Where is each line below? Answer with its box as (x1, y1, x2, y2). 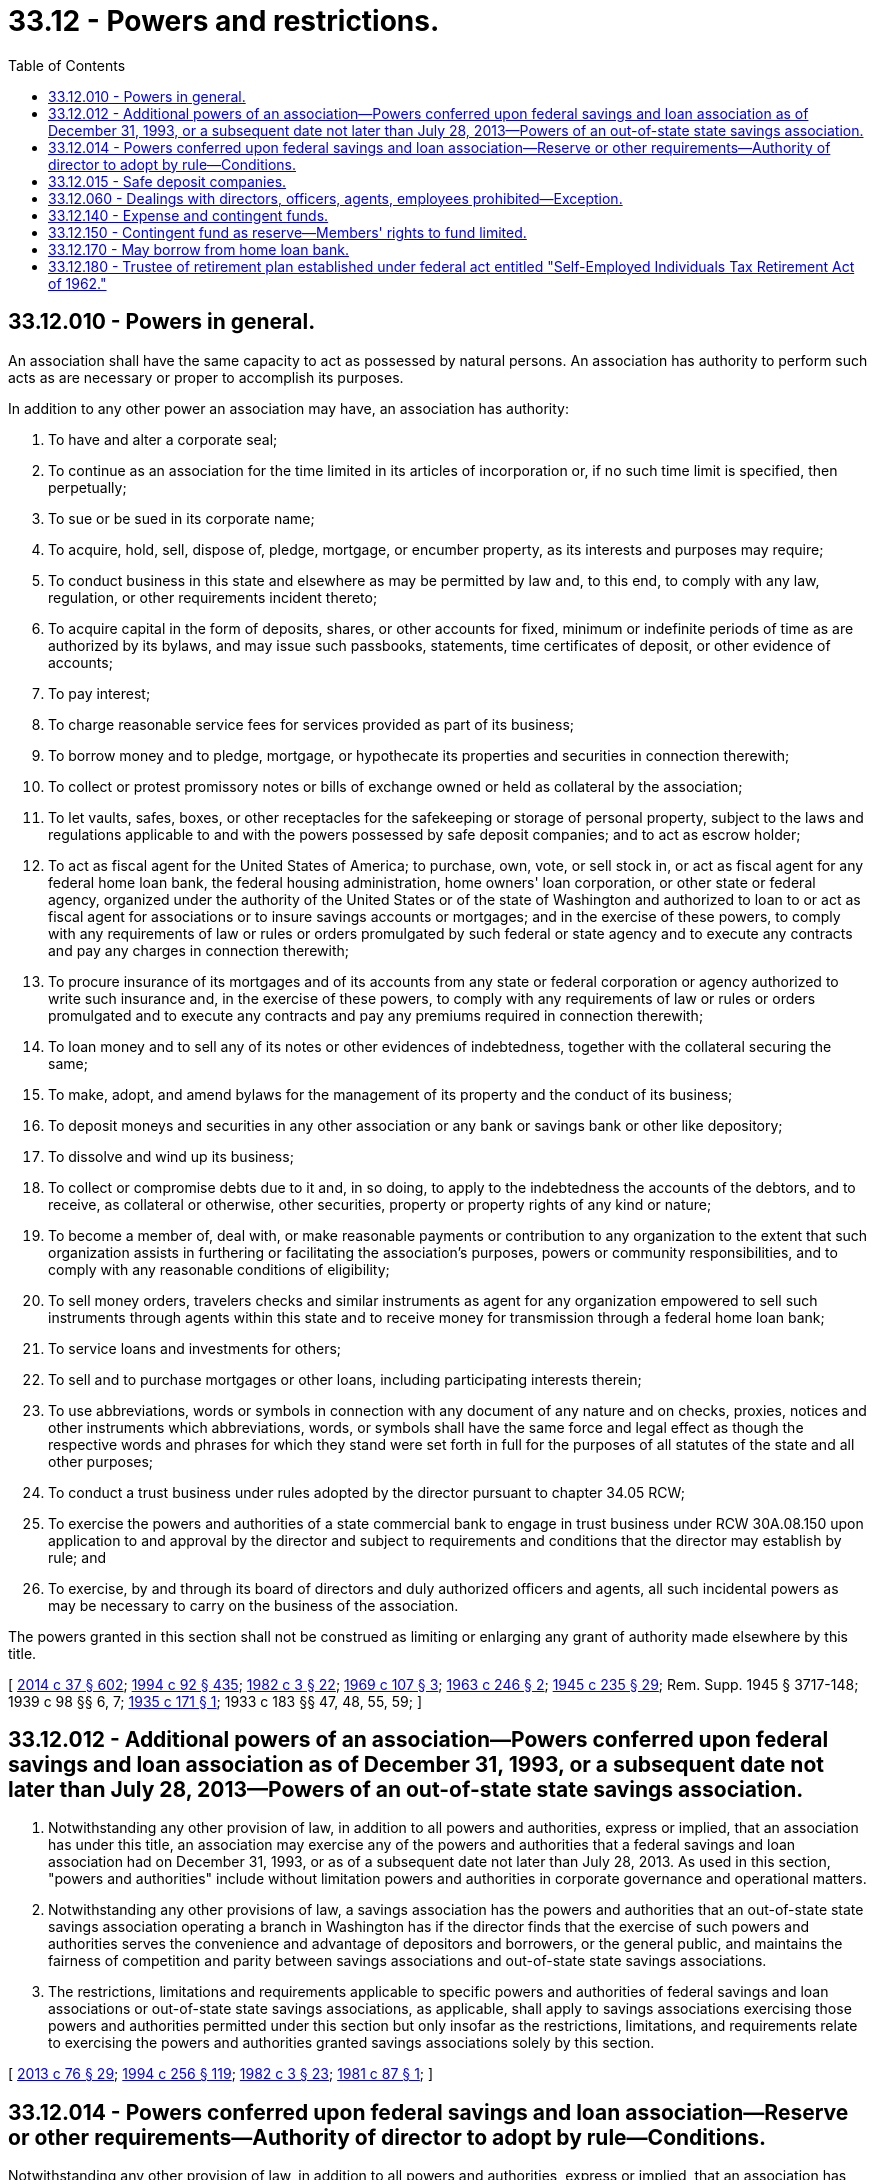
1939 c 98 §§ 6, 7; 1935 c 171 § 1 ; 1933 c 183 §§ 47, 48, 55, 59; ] (8, 1692, 423, 1710)
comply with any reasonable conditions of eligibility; (48, 1260, 390, 1278)
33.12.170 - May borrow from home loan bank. (48, 240, 349, 258)
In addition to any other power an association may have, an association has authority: (8, 399, 570, 417)
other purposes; (48, 1452, 154, 1470)
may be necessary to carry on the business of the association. (48, 1596, 459, 1614)
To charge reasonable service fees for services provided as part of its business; (48, 715, 575, 733)
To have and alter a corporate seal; (48, 430, 278, 448)
